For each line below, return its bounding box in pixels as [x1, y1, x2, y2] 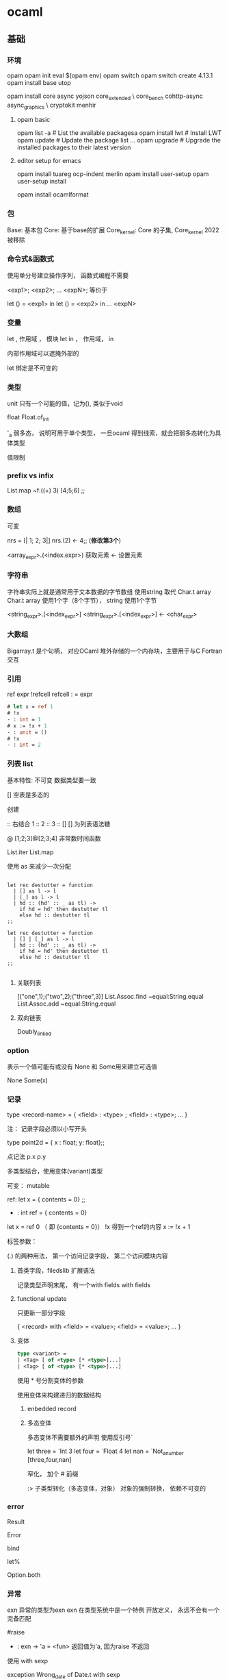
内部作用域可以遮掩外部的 [7, 349, 79, 358]
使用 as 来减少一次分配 [7, 862, 72, 870]
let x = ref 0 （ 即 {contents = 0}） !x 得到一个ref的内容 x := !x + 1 [7, 1222, 191, 1230]
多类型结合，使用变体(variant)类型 [7, 1167, 103, 1175]
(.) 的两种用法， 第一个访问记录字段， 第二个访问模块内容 [7, 1252, 169, 1260]
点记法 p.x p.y [7, 1152, 46, 1160]
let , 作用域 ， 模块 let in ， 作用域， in [7, 335, 114, 343]
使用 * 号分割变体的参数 [16, 1376, 84, 1384]
